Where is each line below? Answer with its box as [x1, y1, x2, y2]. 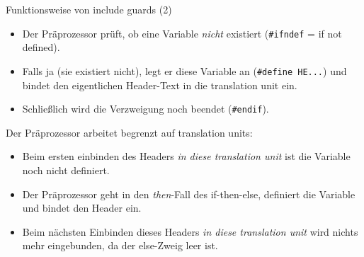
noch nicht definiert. [22, 162, 110, 177]
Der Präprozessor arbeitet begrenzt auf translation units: [6, 125, 253, 139]
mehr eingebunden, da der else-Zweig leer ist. [22, 238, 218, 253]
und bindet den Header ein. [22, 200, 142, 215]
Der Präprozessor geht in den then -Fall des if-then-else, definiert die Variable [22, 186, 356, 201]
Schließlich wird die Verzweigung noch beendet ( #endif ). [22, 101, 269, 116]
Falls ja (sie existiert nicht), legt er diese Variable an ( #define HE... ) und [22, 63, 347, 78]
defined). [22, 40, 60, 55]
